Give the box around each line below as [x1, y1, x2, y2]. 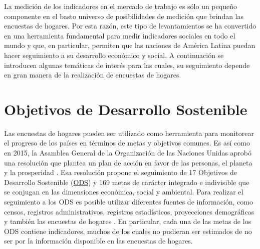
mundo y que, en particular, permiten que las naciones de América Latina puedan [4, 40, 255, 50]
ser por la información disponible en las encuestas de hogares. [4, 235, 193, 246]
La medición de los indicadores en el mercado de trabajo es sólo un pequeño [4, 1, 237, 11]
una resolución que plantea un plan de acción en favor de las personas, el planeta [4, 157, 252, 167]
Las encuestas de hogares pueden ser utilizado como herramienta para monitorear [4, 127, 254, 138]
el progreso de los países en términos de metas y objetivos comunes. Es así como [4, 137, 250, 148]
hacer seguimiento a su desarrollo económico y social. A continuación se [4, 49, 224, 60]
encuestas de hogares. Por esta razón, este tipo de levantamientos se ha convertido [4, 20, 256, 31]
